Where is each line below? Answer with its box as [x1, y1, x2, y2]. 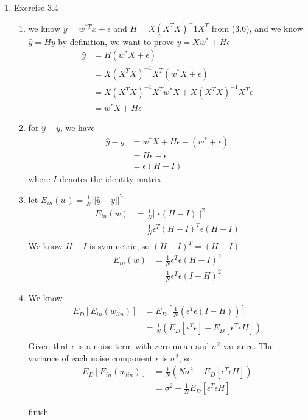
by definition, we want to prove [58, 35, 174, 48]
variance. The [223, 340, 274, 352]
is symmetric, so [89, 240, 150, 252]
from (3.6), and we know [211, 21, 303, 34]
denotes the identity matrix [59, 173, 162, 185]
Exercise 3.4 [13, 1, 58, 13]
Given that [28, 340, 69, 352]
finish [28, 405, 49, 418]
